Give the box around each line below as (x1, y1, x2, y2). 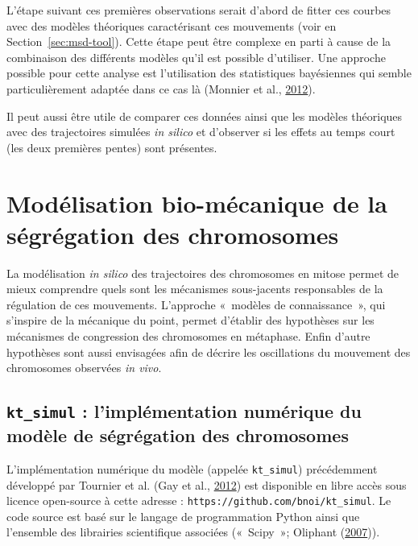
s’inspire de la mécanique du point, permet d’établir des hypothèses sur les (6, 312, 375, 329)
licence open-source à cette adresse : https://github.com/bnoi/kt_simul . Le (6, 492, 391, 509)
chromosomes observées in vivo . (6, 359, 162, 376)
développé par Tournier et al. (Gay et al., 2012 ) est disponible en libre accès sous (6, 476, 407, 493)
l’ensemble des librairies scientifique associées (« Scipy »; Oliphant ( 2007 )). (6, 523, 380, 540)
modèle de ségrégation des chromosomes (6, 423, 349, 448)
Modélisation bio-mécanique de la (6, 186, 387, 219)
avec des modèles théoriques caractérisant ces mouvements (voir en (6, 17, 337, 34)
